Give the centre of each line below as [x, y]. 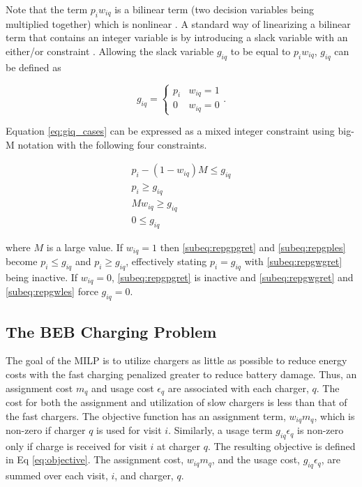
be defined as [33, 67]
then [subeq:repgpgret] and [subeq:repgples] [253, 247]
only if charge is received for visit [76, 445]
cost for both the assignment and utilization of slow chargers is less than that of [176, 402]
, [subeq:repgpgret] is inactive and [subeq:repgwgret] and [232, 277]
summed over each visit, [57, 475]
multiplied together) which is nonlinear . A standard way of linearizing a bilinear [178, 23]
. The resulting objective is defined [281, 445]
